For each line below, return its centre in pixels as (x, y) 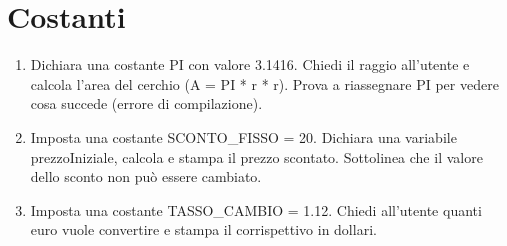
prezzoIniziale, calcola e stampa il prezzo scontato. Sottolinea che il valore (256, 156)
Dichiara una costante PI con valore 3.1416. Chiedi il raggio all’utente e (250, 64)
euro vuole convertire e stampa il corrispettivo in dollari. (203, 229)
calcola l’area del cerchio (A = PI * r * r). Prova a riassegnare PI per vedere (264, 83)
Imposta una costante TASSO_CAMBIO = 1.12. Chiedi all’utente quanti (256, 209)
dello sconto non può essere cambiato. (146, 176)
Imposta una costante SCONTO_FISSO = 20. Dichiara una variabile (243, 136)
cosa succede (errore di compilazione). (146, 103)
